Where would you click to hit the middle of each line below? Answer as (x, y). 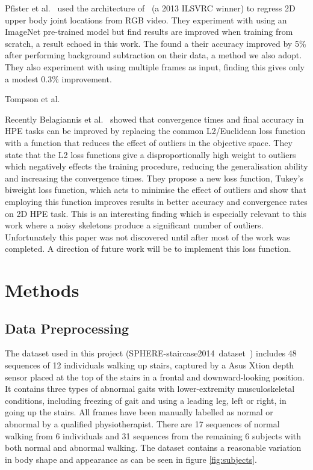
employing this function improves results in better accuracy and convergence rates (156, 201)
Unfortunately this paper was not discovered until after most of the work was (147, 237)
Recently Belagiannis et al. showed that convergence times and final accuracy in (154, 119)
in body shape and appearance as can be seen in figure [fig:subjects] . (131, 459)
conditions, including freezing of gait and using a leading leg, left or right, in (146, 400)
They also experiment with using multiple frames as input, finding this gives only (155, 66)
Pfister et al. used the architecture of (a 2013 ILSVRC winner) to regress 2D (150, 8)
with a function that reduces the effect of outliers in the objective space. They (149, 142)
